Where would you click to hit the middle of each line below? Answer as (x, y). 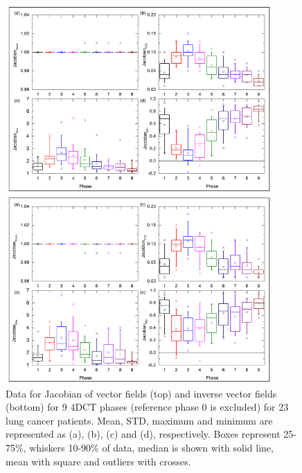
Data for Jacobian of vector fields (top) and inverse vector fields (141, 393)
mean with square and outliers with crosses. (98, 461)
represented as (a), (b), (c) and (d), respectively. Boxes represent (143, 434)
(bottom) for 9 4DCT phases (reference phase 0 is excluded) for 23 (147, 407)
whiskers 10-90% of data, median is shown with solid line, (151, 447)
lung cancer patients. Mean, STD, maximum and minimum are (139, 420)
